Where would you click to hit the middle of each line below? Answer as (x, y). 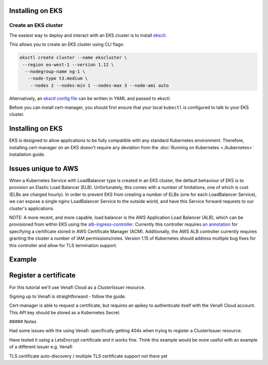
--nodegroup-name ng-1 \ (55, 71)
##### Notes (23, 322)
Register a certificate (42, 275)
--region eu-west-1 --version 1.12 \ (68, 64)
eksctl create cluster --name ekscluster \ (73, 58)
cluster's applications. (32, 208)
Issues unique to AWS (44, 168)
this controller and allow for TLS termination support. (63, 245)
